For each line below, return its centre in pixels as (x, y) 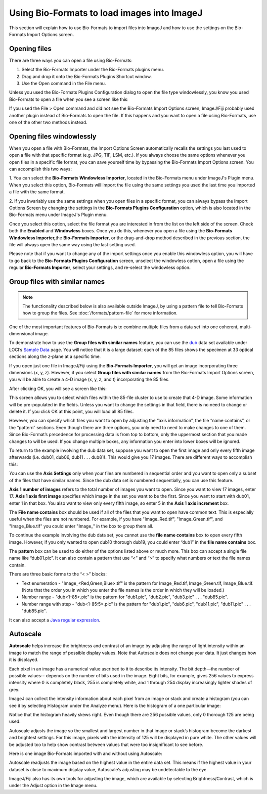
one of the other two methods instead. (48, 122)
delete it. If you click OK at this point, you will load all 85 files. (71, 411)
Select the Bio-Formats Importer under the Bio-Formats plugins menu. (93, 70)
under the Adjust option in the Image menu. (53, 786)
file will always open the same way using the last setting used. (72, 244)
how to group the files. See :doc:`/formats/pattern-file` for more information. (100, 313)
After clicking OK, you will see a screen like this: (58, 389)
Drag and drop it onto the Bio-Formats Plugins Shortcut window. (87, 76)
